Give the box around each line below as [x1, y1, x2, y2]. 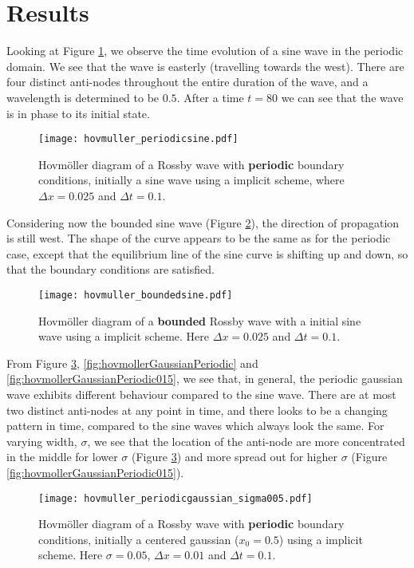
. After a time [176, 89, 244, 105]
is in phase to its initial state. [6, 105, 150, 121]
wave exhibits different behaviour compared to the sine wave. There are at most [6, 385, 396, 402]
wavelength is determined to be [6, 89, 160, 105]
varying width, [6, 432, 77, 449]
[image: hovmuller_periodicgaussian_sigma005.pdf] [38, 492, 313, 504]
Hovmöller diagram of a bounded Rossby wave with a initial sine [38, 312, 361, 329]
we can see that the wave [281, 89, 404, 105]
